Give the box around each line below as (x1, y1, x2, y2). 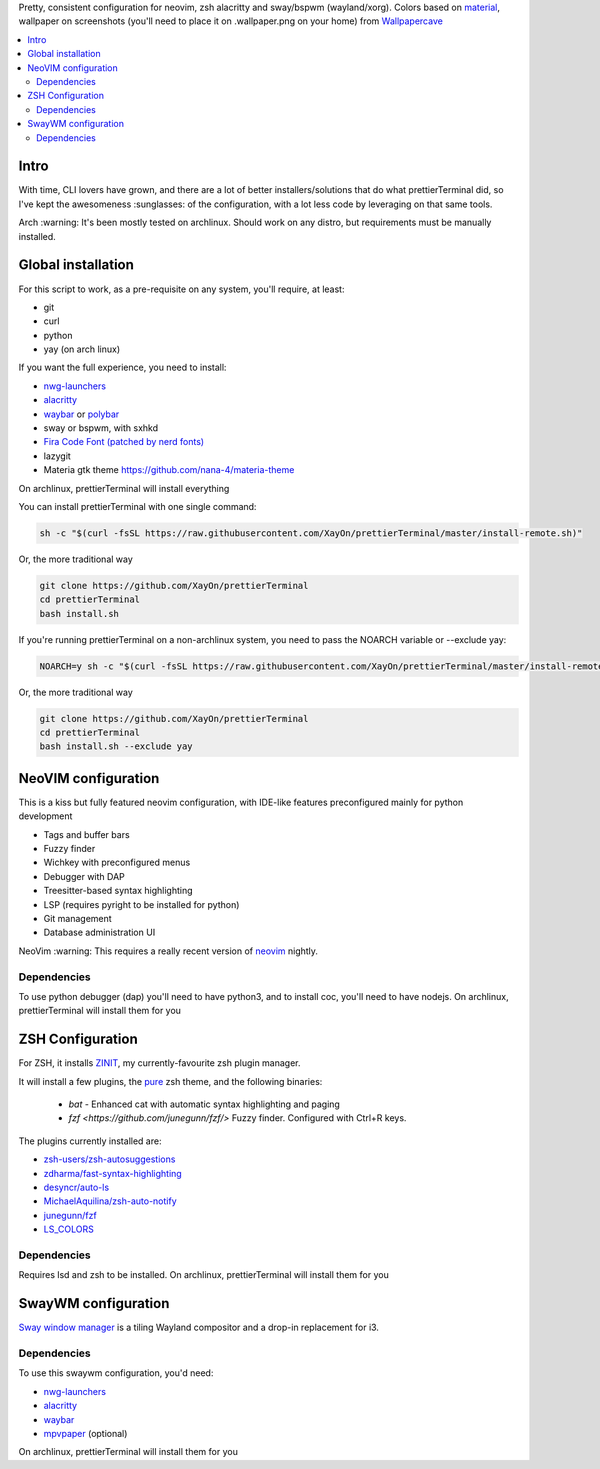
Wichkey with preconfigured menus (43, 856, 191, 869)
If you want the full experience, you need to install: (18, 361, 227, 374)
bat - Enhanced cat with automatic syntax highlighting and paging (68, 1098, 340, 1110)
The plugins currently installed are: (18, 1135, 162, 1147)
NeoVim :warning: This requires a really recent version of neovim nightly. (18, 945, 319, 957)
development (18, 810, 73, 822)
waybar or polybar (43, 408, 120, 420)
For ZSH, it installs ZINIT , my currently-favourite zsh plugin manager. (18, 1057, 301, 1069)
